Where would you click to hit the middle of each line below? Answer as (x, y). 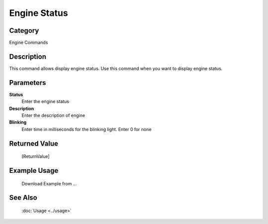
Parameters (28, 83)
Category (24, 31)
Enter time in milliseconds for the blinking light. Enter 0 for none (87, 129)
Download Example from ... (49, 183)
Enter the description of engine (53, 115)
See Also (23, 198)
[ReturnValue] (35, 156)
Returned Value (34, 143)
